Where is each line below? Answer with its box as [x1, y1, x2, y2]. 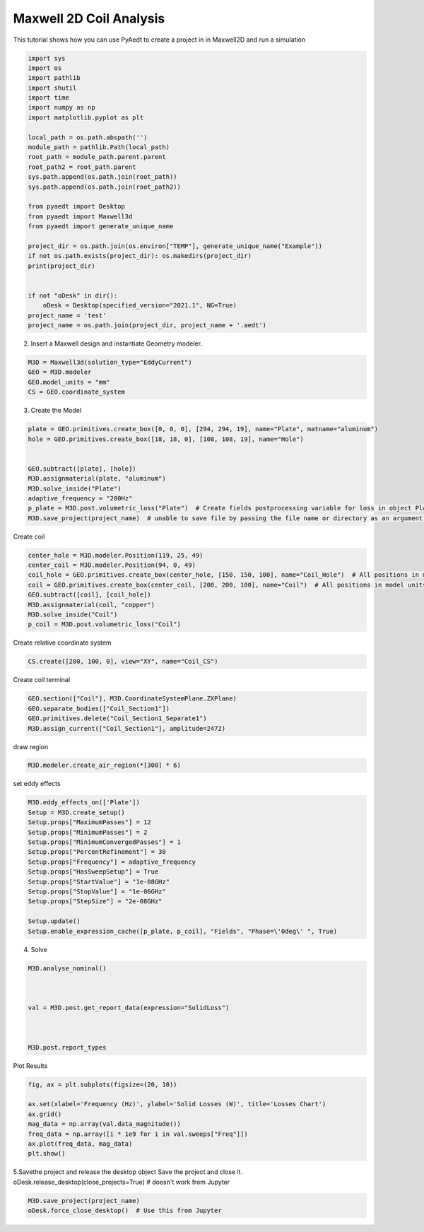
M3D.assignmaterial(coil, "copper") [28, 601, 155, 609]
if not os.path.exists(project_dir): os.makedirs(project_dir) [28, 252, 252, 260]
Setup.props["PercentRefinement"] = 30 [28, 848, 166, 856]
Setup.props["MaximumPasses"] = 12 [28, 819, 151, 826]
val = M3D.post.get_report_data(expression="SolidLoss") [28, 1004, 230, 1012]
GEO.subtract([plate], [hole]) [28, 464, 137, 473]
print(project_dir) [28, 262, 95, 270]
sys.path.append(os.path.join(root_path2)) [28, 182, 182, 191]
